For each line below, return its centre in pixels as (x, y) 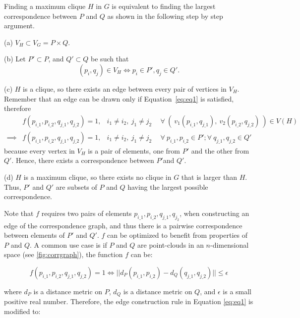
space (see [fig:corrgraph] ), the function (63, 254)
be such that (110, 59)
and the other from (220, 150)
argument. (19, 26)
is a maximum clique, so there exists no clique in (97, 177)
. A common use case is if (68, 244)
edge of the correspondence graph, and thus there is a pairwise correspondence (123, 225)
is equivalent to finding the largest (164, 6)
